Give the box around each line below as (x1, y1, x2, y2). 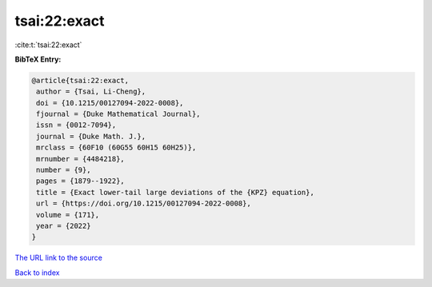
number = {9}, (36, 165, 91, 175)
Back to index (14, 268, 60, 277)
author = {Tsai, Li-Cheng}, (36, 87, 146, 96)
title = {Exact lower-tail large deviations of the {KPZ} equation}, (36, 188, 315, 197)
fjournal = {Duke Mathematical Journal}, (36, 110, 201, 119)
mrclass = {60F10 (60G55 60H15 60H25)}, (36, 143, 197, 152)
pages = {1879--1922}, (36, 177, 126, 185)
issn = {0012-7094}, (36, 121, 117, 130)
